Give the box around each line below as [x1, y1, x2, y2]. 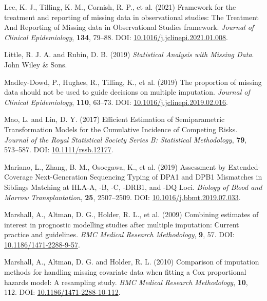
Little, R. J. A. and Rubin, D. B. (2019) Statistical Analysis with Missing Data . [4, 49, 254, 60]
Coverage [4, 171, 33, 182]
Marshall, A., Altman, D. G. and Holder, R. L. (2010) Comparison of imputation [4, 256, 259, 267]
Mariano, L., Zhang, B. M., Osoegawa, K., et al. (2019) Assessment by [4, 161, 226, 172]
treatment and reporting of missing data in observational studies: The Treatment [4, 11, 259, 22]
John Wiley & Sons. [4, 59, 67, 69]
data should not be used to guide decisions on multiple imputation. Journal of [4, 86, 250, 97]
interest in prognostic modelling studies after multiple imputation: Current [4, 219, 239, 229]
